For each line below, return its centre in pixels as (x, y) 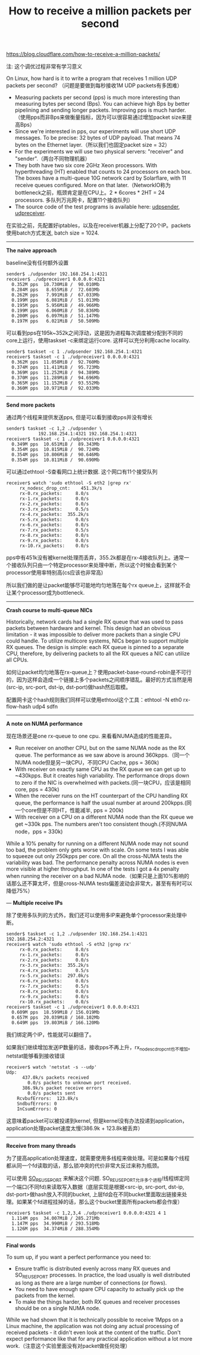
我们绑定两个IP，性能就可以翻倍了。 (50, 1035)
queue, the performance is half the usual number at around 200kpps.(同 (103, 803)
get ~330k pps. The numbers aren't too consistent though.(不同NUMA (101, 824)
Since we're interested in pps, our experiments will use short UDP (95, 131)
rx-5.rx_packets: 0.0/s (54, 520)
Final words (21, 1245)
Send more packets (31, 405)
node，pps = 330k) (39, 832)
